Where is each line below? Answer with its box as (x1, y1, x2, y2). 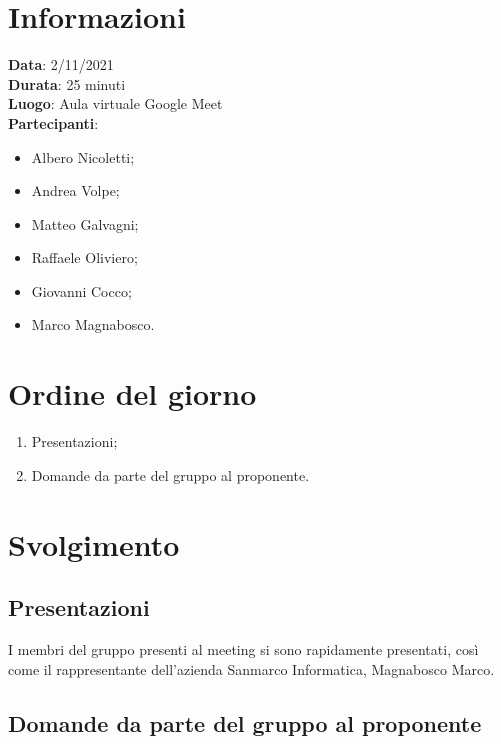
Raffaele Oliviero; (31, 247, 138, 268)
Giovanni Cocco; (31, 280, 132, 301)
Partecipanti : (8, 112, 99, 133)
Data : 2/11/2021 (8, 54, 114, 75)
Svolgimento (8, 523, 180, 564)
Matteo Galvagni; (31, 213, 139, 234)
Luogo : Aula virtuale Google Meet (8, 93, 223, 114)
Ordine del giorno (8, 373, 257, 414)
